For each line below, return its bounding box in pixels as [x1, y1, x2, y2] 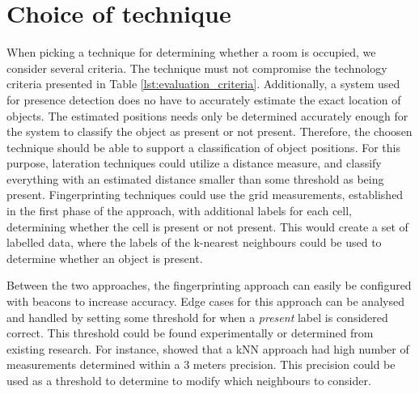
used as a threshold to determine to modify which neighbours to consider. [6, 372, 371, 388]
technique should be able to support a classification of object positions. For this [6, 138, 400, 155]
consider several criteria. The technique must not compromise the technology [6, 59, 387, 76]
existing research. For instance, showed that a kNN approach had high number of [6, 340, 409, 357]
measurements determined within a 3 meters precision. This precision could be [6, 356, 396, 373]
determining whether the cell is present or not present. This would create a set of [6, 218, 408, 235]
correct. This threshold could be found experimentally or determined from [6, 324, 374, 341]
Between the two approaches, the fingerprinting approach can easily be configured [6, 277, 412, 294]
